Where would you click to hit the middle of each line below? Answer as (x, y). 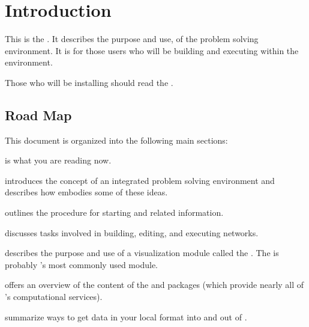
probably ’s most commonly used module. (81, 264)
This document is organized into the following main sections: (116, 140)
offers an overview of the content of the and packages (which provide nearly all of (154, 285)
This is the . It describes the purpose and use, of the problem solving (132, 39)
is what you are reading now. (58, 160)
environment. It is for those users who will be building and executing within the (152, 50)
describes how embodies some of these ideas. (86, 192)
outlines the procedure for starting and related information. (114, 212)
